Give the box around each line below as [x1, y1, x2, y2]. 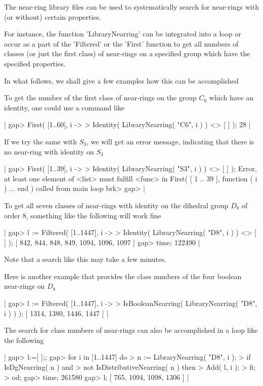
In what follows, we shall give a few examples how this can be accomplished [4, 75, 239, 86]
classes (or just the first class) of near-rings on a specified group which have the [4, 48, 250, 59]
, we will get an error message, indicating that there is [86, 136, 254, 146]
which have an [209, 92, 253, 103]
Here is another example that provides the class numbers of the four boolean [4, 271, 242, 281]
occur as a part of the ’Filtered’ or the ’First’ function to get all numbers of [4, 38, 239, 49]
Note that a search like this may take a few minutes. [4, 254, 166, 264]
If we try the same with [4, 136, 77, 146]
